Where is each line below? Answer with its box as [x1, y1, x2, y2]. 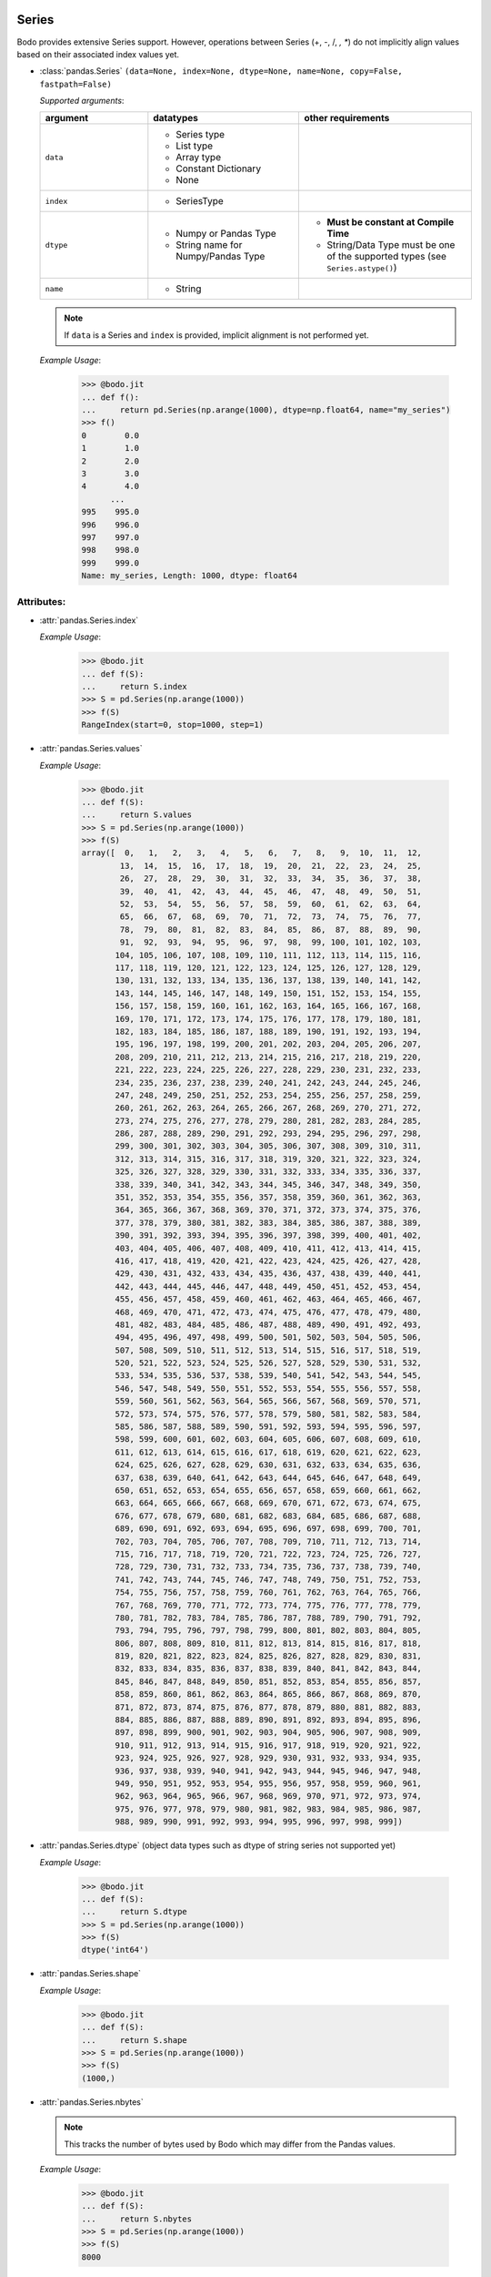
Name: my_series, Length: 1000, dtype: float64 [81, 570, 297, 581]
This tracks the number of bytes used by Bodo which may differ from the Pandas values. [64, 2139, 396, 2149]
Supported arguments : [39, 96, 125, 107]
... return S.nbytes [81, 2213, 193, 2224]
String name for [175, 239, 243, 251]
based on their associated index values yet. [16, 48, 180, 59]
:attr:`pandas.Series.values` [39, 743, 143, 754]
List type [175, 139, 214, 152]
